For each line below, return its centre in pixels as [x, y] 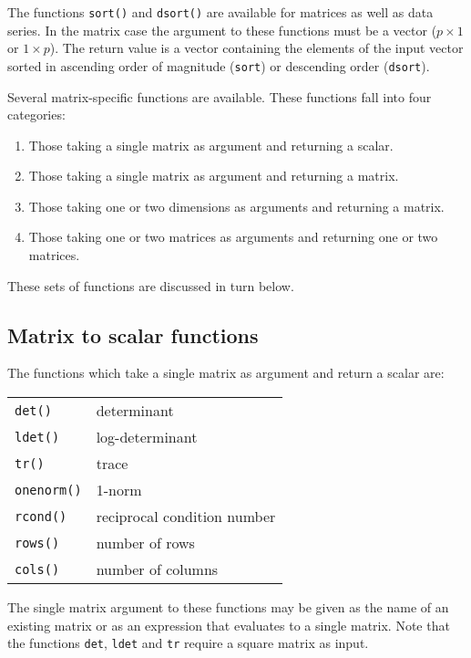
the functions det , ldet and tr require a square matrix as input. [188, 643]
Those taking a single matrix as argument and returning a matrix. [214, 176]
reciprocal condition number [186, 517]
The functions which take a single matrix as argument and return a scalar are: [226, 373]
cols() [37, 569]
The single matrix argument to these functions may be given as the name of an [228, 607]
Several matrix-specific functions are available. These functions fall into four [220, 96]
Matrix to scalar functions [133, 334]
